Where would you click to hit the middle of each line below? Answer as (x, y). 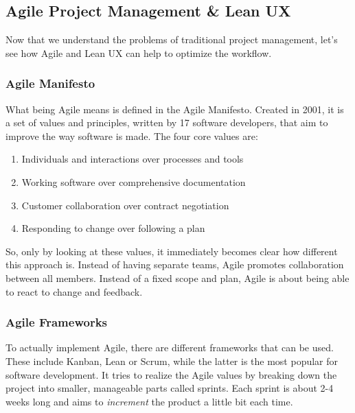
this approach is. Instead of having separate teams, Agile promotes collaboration (175, 264)
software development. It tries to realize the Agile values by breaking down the (171, 374)
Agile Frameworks (57, 322)
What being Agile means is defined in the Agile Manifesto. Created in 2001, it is (175, 109)
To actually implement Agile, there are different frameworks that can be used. (170, 347)
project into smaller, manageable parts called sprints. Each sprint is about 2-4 (170, 388)
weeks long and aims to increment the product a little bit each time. (149, 401)
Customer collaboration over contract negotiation (125, 205)
